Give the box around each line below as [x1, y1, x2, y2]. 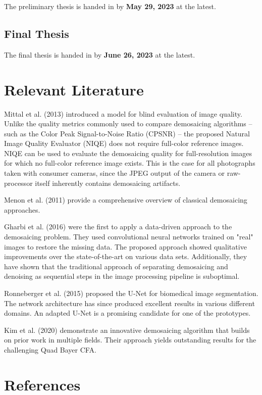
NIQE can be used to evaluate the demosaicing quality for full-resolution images [4, 147, 252, 158]
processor [4, 177, 33, 188]
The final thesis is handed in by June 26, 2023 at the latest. [4, 49, 195, 60]
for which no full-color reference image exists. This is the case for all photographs [4, 158, 255, 168]
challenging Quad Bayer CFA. [4, 344, 96, 355]
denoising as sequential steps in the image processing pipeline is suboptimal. [4, 271, 240, 281]
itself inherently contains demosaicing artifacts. [35, 177, 181, 188]
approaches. [4, 204, 40, 215]
